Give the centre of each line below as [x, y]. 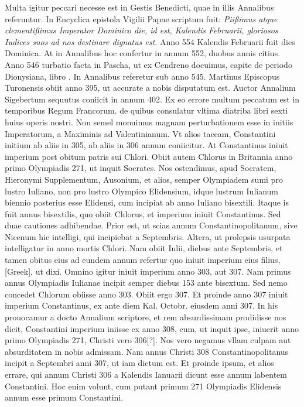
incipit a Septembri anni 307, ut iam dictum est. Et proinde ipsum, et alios [139, 363]
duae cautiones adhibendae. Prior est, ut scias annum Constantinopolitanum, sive [151, 225]
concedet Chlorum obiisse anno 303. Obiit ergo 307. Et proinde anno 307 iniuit [146, 294]
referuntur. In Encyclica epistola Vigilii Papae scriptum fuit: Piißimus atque [141, 18]
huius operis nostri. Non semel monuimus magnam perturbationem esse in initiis [149, 122]
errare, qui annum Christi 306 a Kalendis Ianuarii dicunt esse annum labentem [146, 374]
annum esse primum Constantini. [64, 397]
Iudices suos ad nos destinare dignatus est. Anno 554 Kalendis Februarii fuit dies [150, 41]
